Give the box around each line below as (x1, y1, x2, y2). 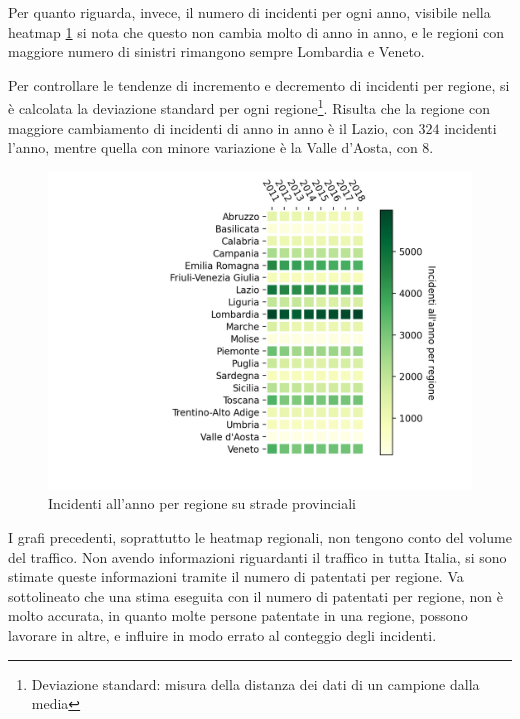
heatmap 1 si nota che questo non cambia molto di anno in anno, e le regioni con (8, 21, 505, 42)
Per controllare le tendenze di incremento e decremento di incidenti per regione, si (8, 74, 510, 95)
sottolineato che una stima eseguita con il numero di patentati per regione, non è (8, 585, 503, 606)
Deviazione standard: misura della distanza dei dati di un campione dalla (31, 673, 480, 694)
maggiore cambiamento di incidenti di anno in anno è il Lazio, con (8, 117, 414, 138)
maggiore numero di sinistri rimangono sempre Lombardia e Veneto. (8, 41, 425, 62)
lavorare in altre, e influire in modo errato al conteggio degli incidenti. (8, 624, 437, 645)
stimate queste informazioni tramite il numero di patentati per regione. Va (8, 566, 464, 587)
